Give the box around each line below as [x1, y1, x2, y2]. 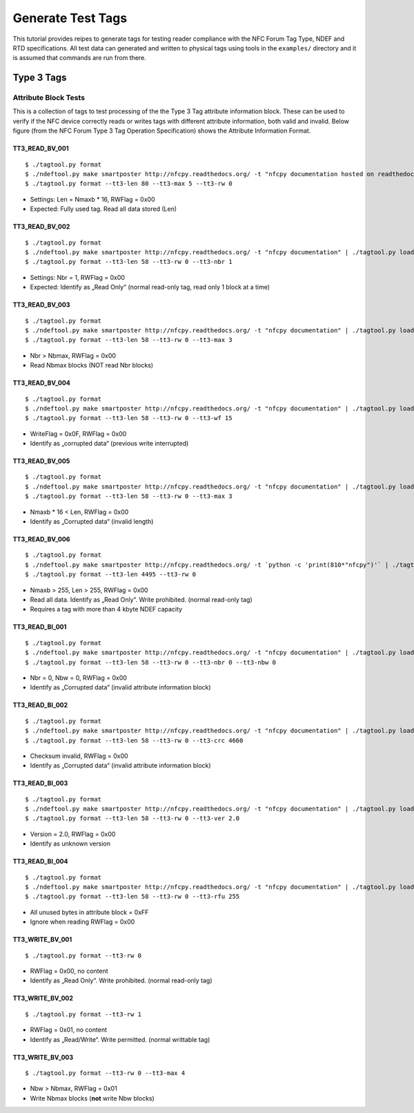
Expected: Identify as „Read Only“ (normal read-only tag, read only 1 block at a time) [30, 283, 270, 292]
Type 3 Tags [12, 72, 67, 84]
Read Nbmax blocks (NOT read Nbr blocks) [30, 361, 154, 370]
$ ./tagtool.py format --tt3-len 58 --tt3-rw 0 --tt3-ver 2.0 [25, 815, 240, 822]
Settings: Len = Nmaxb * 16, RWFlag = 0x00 [30, 195, 155, 203]
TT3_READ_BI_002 [12, 701, 68, 710]
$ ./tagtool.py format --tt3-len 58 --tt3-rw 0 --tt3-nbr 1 [25, 258, 233, 266]
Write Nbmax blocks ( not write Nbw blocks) [30, 1094, 155, 1102]
